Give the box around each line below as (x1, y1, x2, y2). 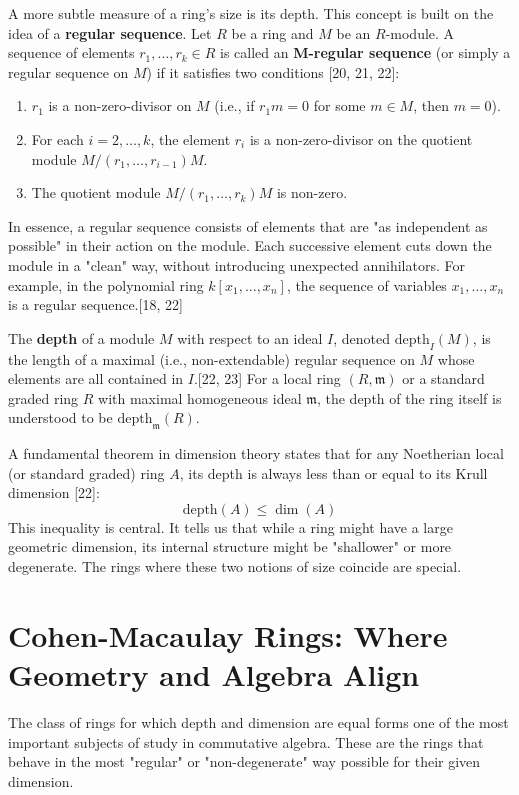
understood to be (8, 407, 113, 428)
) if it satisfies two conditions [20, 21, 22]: (146, 61, 400, 82)
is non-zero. (276, 182, 348, 203)
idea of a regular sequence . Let (8, 22, 212, 43)
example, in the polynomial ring (8, 274, 204, 295)
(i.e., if (214, 95, 255, 116)
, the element (150, 128, 231, 149)
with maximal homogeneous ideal (98, 387, 302, 408)
